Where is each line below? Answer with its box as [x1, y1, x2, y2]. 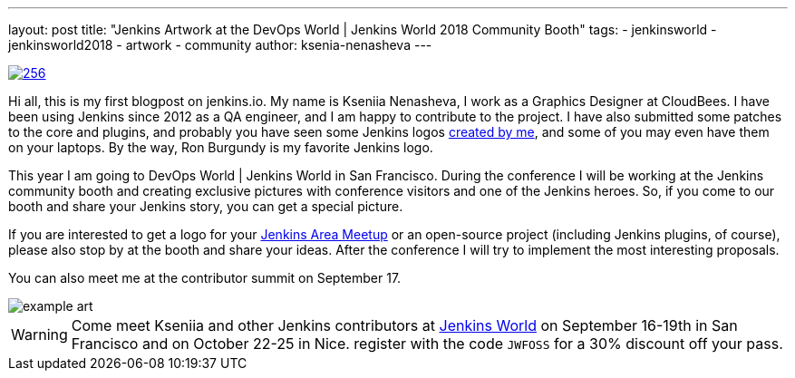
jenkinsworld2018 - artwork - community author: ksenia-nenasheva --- [8, 37, 432, 53]
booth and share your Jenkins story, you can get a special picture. [8, 199, 403, 214]
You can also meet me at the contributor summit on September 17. [8, 270, 402, 286]
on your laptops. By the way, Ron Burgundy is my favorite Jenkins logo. [8, 140, 433, 155]
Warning [11, 325, 68, 344]
